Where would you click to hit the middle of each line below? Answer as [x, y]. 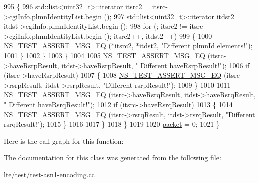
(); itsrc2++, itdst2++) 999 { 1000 [158, 36]
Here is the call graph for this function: [64, 140]
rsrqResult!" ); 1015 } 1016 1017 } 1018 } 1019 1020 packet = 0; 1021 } [112, 124]
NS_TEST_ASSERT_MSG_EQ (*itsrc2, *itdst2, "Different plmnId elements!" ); [128, 46]
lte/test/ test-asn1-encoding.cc [49, 174]
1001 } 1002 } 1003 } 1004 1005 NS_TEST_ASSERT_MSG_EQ [105, 55]
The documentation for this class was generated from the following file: [113, 157]
